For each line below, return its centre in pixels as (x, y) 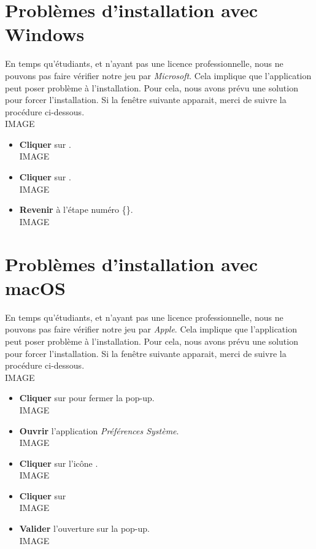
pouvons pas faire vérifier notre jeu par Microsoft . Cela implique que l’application (158, 75)
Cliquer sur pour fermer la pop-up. (87, 398)
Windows (45, 34)
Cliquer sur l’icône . (59, 463)
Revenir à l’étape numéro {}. (76, 209)
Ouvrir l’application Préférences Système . (99, 430)
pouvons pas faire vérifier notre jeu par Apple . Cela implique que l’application (151, 329)
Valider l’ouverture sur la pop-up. (84, 528)
